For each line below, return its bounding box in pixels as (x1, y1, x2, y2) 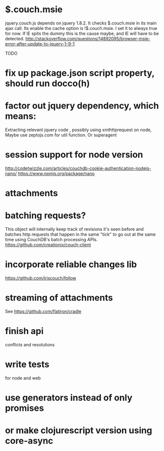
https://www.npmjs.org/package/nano (18, 171, 95, 176)
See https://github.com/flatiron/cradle (5, 309, 82, 314)
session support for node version (5, 149, 143, 160)
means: (5, 111, 37, 122)
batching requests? (5, 210, 86, 221)
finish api (5, 326, 44, 337)
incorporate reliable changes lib (5, 259, 137, 270)
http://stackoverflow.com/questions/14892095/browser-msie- (25, 36, 151, 42)
